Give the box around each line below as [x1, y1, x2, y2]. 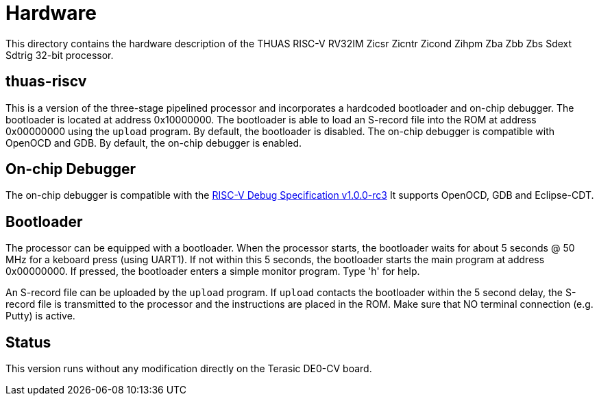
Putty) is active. [5, 310, 75, 322]
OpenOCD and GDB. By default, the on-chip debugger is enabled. [5, 136, 302, 149]
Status [5, 333, 51, 351]
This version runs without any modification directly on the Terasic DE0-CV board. [5, 363, 372, 375]
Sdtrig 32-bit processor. [5, 49, 114, 61]
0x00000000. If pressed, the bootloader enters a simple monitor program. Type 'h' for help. [5, 265, 420, 278]
